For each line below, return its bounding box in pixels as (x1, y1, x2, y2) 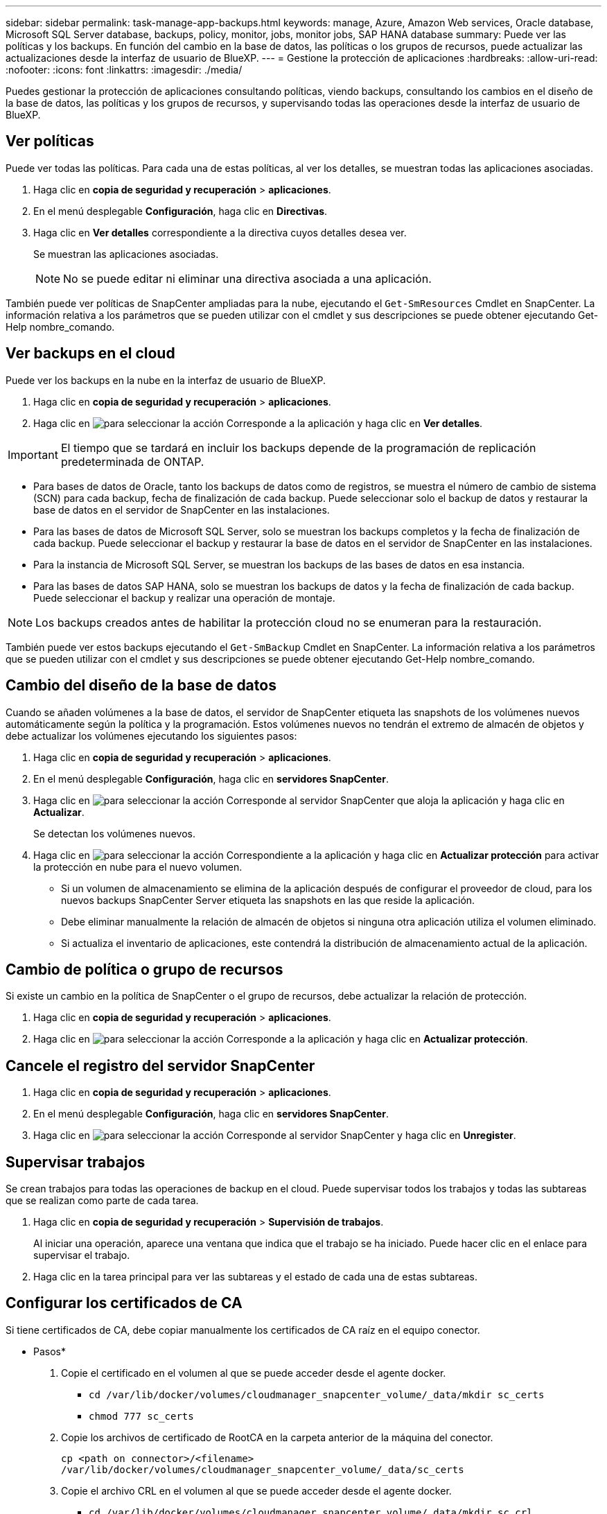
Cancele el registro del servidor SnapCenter (6, 1056, 315, 1074)
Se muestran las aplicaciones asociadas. (33, 247, 219, 260)
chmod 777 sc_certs (89, 1410, 194, 1422)
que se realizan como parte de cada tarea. (6, 1194, 199, 1207)
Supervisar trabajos (6, 1153, 146, 1171)
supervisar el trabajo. (33, 1249, 130, 1262)
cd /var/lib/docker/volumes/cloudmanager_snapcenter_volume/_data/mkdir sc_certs (89, 1389, 545, 1400)
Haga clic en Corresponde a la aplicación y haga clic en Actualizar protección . (33, 1033, 528, 1045)
